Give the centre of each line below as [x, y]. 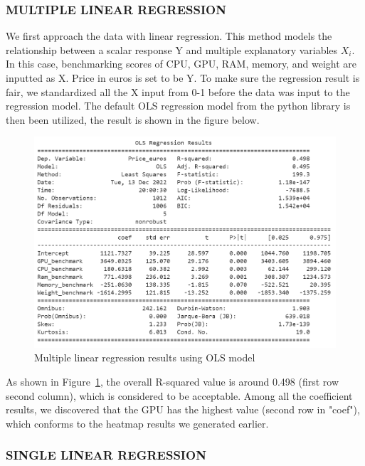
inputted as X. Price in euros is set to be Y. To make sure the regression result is [183, 78]
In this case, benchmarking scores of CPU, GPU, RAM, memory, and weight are [181, 64]
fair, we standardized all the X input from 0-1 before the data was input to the [178, 91]
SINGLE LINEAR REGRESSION [106, 455]
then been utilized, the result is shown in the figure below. [133, 119]
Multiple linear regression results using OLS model [145, 358]
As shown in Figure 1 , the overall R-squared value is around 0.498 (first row [173, 381]
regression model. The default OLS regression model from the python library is [178, 106]
